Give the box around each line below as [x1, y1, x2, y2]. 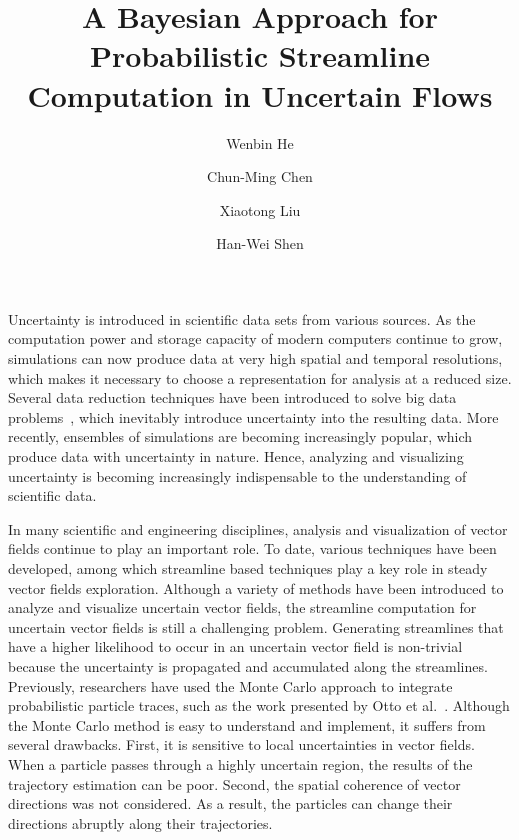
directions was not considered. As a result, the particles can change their [8, 793, 453, 814]
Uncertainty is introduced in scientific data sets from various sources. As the [8, 308, 476, 329]
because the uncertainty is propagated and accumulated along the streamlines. [8, 655, 488, 676]
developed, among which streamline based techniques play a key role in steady [8, 558, 488, 578]
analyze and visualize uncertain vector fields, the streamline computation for [8, 597, 477, 618]
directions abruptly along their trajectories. [8, 812, 273, 833]
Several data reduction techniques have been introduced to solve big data [8, 387, 457, 408]
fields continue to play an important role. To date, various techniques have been [8, 538, 497, 559]
